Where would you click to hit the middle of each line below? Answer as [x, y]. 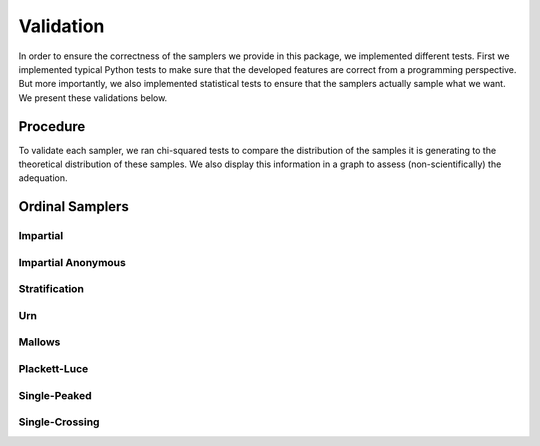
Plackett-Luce [53, 368]
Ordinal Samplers [73, 206]
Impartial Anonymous [72, 262]
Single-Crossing [59, 422]
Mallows [39, 342]
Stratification [51, 289]
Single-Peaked [55, 395]
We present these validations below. [93, 97]
